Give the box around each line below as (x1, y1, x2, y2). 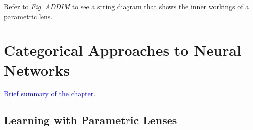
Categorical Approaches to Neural (4, 40, 241, 60)
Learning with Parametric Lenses (4, 112, 177, 128)
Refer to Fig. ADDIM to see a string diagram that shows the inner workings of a (4, 1, 249, 11)
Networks (4, 59, 70, 80)
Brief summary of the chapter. (4, 88, 96, 98)
